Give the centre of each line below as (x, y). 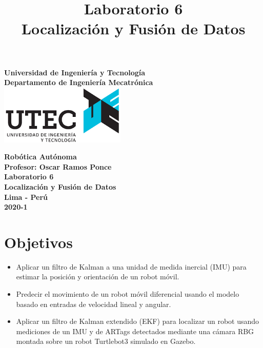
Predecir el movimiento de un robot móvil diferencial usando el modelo (128, 294)
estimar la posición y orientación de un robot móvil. (98, 277)
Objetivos (38, 242)
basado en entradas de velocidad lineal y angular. (94, 304)
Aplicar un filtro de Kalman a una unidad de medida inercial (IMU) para (131, 266)
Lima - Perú (26, 197)
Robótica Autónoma (41, 157)
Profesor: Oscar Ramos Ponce (58, 166)
